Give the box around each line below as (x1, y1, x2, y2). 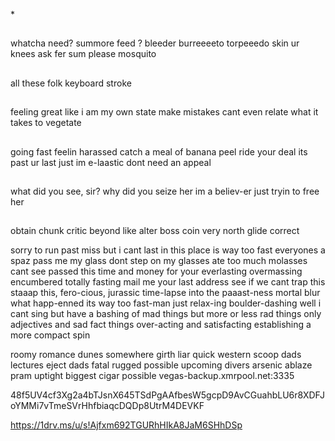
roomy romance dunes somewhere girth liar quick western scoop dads (10, 349, 302, 361)
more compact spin (10, 329, 91, 341)
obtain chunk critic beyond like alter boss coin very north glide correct (10, 225, 300, 237)
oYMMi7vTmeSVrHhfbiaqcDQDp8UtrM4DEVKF (10, 400, 205, 412)
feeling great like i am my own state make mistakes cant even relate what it (10, 106, 319, 118)
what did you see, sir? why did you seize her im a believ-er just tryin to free (10, 185, 320, 197)
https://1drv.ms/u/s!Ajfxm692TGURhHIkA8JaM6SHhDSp (10, 419, 243, 431)
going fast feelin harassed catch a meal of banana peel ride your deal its (10, 145, 308, 158)
